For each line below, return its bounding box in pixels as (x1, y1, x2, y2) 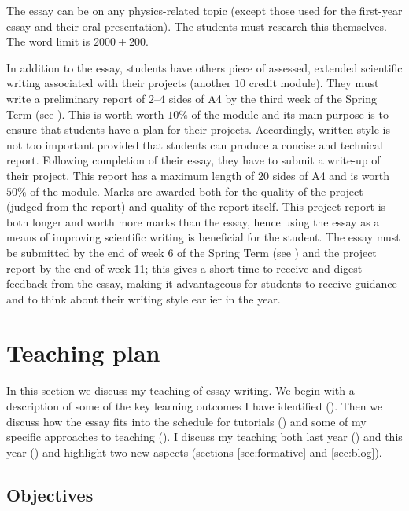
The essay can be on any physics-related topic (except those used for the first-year (6, 2, 403, 18)
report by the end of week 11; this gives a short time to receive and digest (6, 259, 363, 276)
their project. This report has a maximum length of (6, 167, 255, 183)
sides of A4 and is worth (272, 167, 390, 183)
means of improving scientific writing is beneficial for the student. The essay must (6, 229, 400, 245)
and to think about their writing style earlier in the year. (6, 290, 281, 307)
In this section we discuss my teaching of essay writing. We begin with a (6, 382, 355, 399)
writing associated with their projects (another (6, 75, 231, 91)
